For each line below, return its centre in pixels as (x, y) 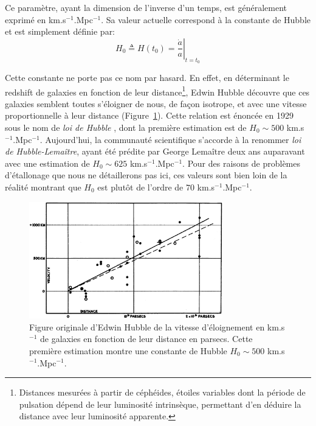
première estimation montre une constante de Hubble (128, 350)
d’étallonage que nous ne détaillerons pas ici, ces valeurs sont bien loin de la (146, 175)
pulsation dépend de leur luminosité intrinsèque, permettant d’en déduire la (160, 404)
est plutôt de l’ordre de (140, 187)
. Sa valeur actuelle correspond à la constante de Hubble (206, 19)
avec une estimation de (47, 163)
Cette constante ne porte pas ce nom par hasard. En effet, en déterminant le (147, 77)
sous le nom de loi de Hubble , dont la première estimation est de (126, 127)
